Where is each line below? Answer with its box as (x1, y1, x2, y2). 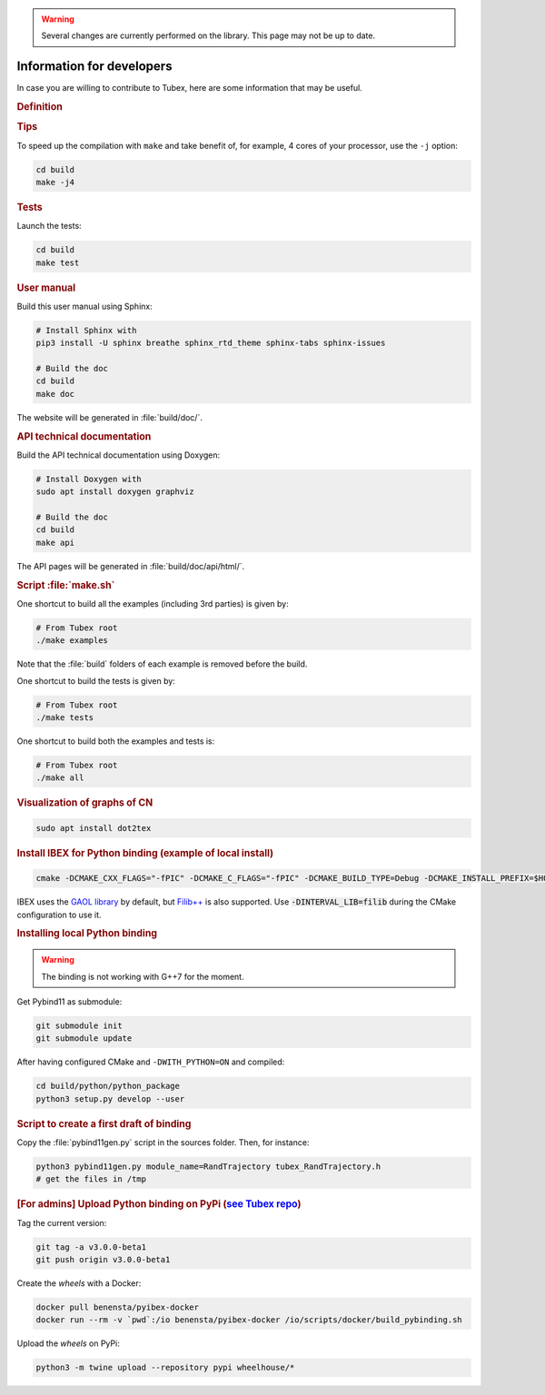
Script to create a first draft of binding (16, 1117, 192, 1130)
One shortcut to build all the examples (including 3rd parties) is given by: (16, 598, 290, 608)
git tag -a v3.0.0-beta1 (35, 1242, 147, 1252)
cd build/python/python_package (35, 1081, 181, 1092)
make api (35, 537, 75, 548)
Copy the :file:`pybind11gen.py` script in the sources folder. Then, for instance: (16, 1136, 310, 1148)
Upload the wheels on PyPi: (16, 1338, 120, 1349)
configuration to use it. (16, 909, 102, 920)
